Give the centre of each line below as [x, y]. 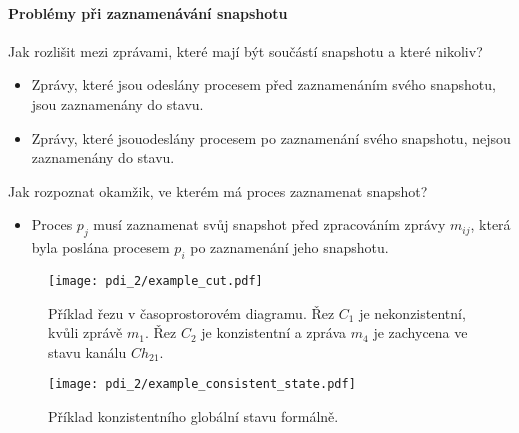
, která [490, 224]
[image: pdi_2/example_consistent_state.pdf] [202, 384]
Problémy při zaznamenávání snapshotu [148, 12]
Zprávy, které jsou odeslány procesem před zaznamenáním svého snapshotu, [263, 84]
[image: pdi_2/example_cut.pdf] [155, 280]
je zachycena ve [420, 332]
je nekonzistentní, [412, 312]
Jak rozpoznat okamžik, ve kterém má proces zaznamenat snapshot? [218, 190]
